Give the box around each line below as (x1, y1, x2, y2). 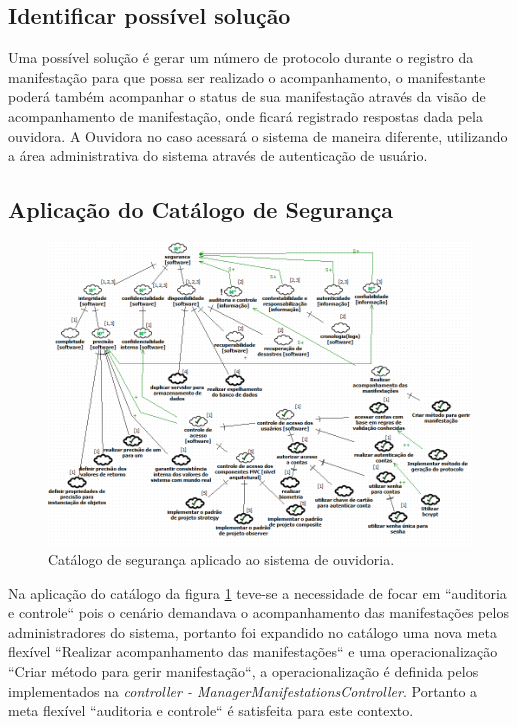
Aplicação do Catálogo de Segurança (8, 194, 394, 225)
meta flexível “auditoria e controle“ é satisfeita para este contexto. (8, 700, 414, 721)
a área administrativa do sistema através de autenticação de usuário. (8, 145, 428, 166)
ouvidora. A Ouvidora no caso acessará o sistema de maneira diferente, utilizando (8, 125, 508, 146)
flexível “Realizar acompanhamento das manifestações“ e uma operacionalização (8, 641, 498, 662)
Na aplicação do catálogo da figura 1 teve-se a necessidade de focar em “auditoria (8, 582, 507, 603)
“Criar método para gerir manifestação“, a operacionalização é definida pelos (8, 661, 479, 681)
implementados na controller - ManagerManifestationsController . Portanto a (8, 680, 478, 701)
